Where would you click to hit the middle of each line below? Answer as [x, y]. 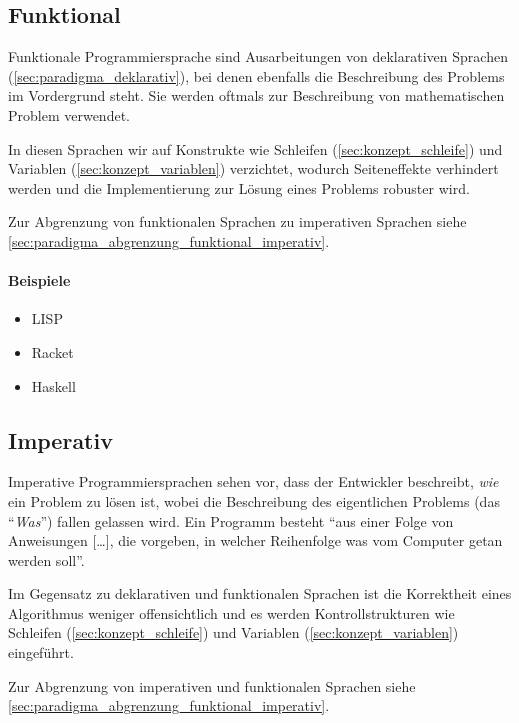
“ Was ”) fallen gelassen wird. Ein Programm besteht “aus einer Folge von [231, 520]
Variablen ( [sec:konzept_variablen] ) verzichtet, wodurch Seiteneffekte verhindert [253, 168]
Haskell [53, 385]
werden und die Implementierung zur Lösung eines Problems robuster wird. [239, 187]
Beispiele [39, 280]
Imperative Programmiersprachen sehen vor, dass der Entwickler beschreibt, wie [253, 481]
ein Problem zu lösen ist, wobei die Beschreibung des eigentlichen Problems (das [254, 500]
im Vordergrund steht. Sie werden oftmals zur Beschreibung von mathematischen [256, 95]
